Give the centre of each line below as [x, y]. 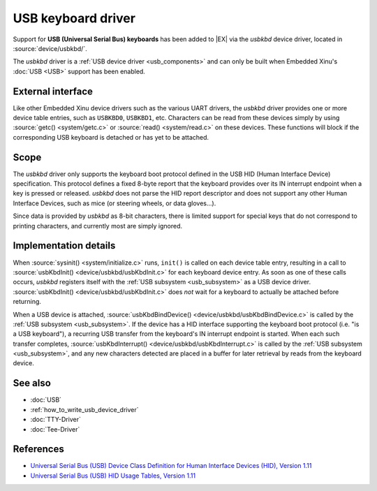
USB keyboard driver [74, 18]
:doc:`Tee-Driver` [55, 429]
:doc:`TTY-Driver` [56, 420]
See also [32, 383]
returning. [27, 302]
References [38, 449]
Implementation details [64, 245]
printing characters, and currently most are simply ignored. [98, 226]
